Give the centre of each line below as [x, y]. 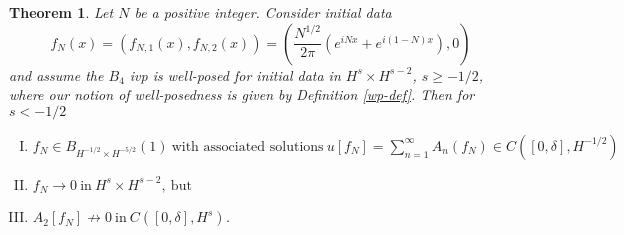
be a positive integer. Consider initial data [263, 12]
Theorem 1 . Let [61, 12]
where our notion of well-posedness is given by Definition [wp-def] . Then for [242, 94]
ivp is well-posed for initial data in [235, 74]
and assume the [56, 74]
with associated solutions [247, 146]
